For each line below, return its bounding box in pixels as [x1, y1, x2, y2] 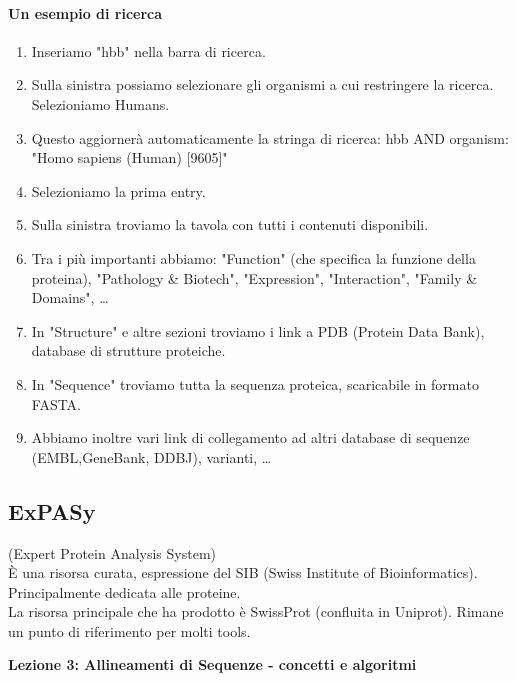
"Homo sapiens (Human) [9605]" [31, 147, 228, 168]
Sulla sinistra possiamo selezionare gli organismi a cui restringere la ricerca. [31, 74, 494, 95]
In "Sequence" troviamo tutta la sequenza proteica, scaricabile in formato [31, 373, 479, 394]
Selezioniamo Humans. [31, 93, 170, 114]
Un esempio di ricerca [8, 2, 163, 23]
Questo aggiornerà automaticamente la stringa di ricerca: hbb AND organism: [31, 127, 509, 148]
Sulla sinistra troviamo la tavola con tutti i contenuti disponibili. [31, 214, 429, 235]
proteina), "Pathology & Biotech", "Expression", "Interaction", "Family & [31, 267, 478, 288]
